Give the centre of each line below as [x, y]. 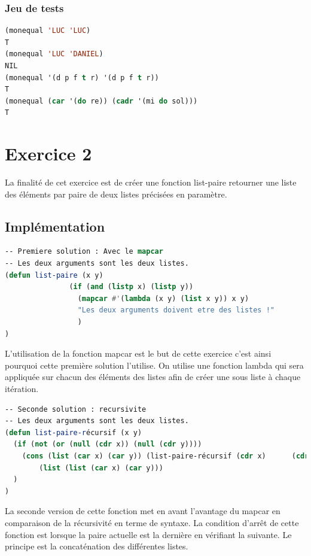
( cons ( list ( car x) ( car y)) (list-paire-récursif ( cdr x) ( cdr [165, 456]
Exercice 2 [48, 154]
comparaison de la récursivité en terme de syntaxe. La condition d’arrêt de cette [152, 522]
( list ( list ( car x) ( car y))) [101, 468]
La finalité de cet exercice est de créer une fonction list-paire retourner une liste [151, 182]
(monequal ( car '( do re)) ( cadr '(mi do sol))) [101, 101]
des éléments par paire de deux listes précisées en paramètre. [116, 194]
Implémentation [55, 226]
